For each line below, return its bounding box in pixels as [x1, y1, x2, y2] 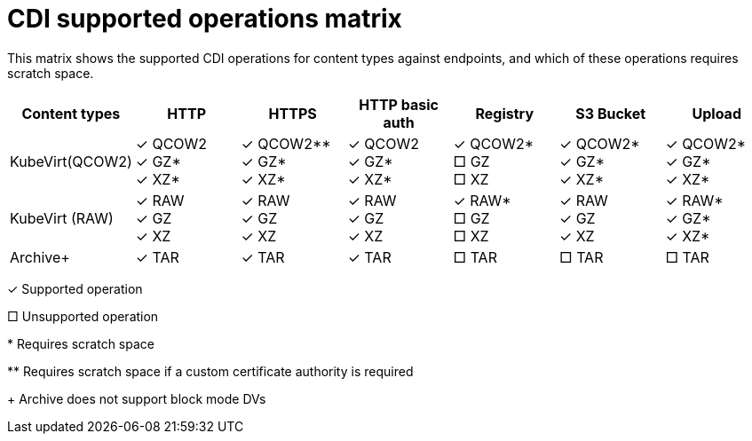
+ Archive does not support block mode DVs [7, 390, 266, 406]
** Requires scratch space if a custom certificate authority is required [7, 363, 414, 379]
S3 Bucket [575, 104, 646, 122]
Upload [692, 104, 741, 122]
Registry [475, 104, 534, 122]
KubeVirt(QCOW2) [10, 152, 132, 170]
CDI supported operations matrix [7, 4, 402, 34]
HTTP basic [359, 95, 439, 114]
